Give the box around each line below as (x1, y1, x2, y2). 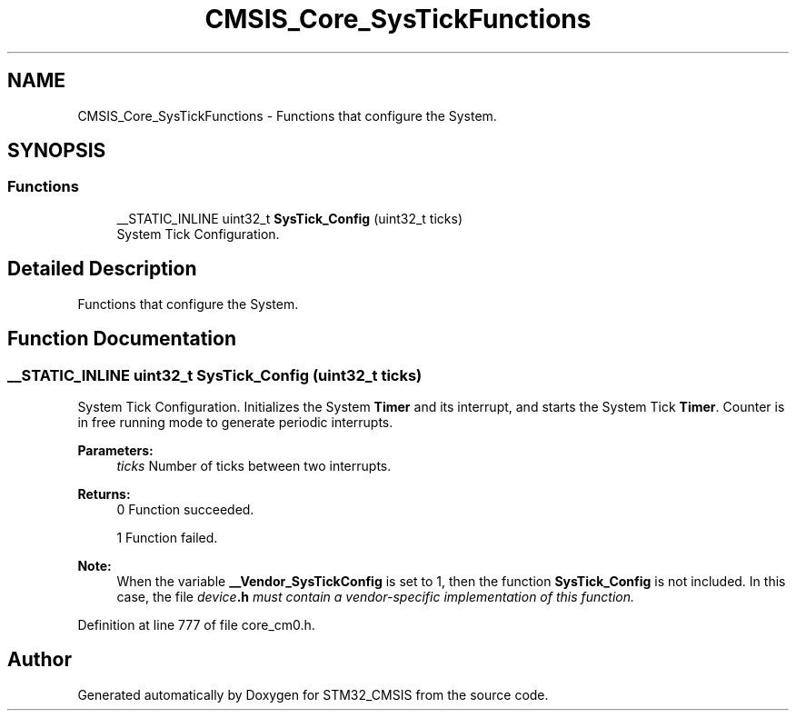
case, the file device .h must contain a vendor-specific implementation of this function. (116, 588, 634, 604)
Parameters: (77, 442, 154, 458)
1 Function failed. (116, 529, 218, 545)
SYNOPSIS (7, 139, 106, 163)
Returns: (77, 485, 131, 502)
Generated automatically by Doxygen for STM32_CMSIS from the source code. (77, 686, 549, 703)
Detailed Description (7, 257, 197, 281)
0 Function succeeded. (116, 501, 254, 517)
